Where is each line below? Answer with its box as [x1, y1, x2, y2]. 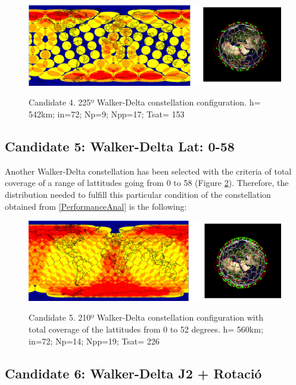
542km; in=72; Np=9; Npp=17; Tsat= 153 [29, 108, 185, 120]
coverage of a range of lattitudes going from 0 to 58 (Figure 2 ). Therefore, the [5, 176, 289, 189]
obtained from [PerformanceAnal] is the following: [5, 200, 187, 212]
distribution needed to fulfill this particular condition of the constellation [5, 188, 271, 200]
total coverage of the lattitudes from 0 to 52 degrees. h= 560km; [29, 322, 263, 335]
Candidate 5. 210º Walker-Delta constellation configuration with [29, 311, 263, 324]
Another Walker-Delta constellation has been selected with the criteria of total [5, 164, 292, 177]
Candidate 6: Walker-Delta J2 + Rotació [5, 364, 262, 382]
